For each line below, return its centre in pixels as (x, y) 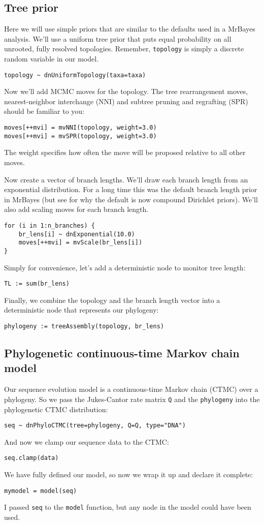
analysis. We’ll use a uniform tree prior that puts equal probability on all (118, 38)
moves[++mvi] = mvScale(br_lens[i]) (80, 243)
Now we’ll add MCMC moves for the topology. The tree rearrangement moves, (126, 91)
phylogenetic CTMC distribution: (56, 409)
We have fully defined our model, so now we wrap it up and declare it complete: (129, 474)
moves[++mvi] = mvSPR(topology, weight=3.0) (80, 136)
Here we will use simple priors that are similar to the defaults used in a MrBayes (130, 29)
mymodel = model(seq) (41, 491)
